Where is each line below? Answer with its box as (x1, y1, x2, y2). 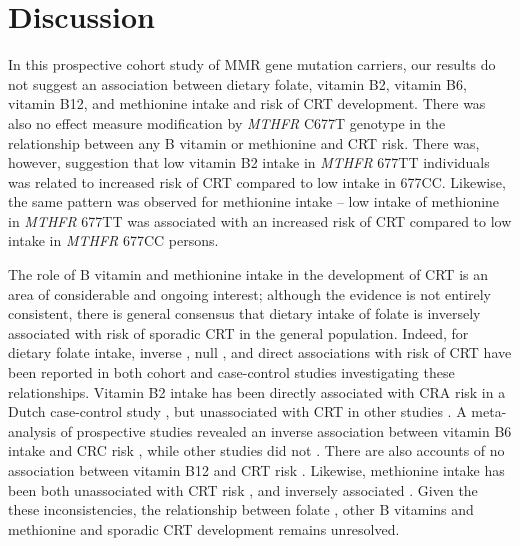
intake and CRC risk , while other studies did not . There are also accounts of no (8, 440, 505, 461)
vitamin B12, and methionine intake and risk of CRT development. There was (8, 93, 486, 114)
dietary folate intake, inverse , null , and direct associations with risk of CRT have (8, 342, 512, 363)
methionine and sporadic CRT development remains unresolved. (8, 518, 400, 539)
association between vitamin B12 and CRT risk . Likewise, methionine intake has (8, 460, 505, 480)
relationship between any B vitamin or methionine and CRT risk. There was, (8, 132, 480, 153)
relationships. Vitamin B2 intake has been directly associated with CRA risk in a (8, 381, 506, 402)
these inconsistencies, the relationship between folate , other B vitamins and (8, 499, 474, 520)
